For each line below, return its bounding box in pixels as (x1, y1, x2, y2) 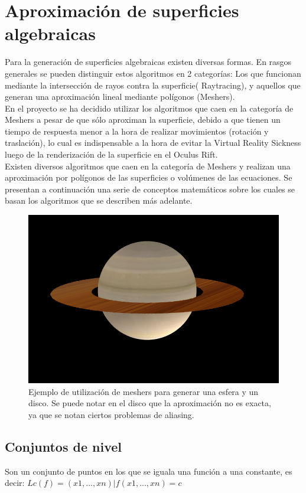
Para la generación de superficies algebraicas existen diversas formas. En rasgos (5, 55, 292, 68)
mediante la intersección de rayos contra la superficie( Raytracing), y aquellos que (5, 79, 301, 91)
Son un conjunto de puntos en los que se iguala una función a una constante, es (5, 465, 292, 477)
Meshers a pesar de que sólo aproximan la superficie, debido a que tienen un (5, 113, 281, 126)
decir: (5, 476, 25, 489)
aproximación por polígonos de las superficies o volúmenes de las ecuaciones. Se (5, 171, 292, 184)
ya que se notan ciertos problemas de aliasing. (28, 408, 194, 420)
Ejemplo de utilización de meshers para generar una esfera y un (28, 385, 259, 397)
